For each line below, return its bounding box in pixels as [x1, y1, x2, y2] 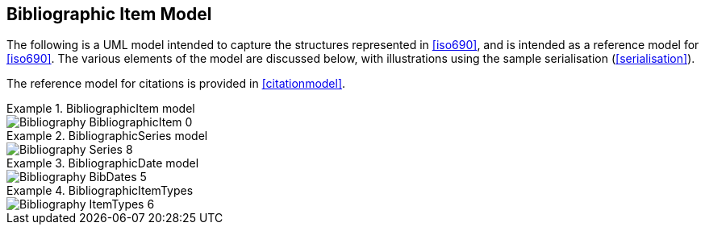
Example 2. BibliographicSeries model [6, 129, 208, 143]
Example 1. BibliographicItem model [6, 101, 195, 116]
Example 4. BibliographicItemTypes [6, 184, 194, 198]
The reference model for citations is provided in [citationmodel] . [6, 76, 346, 91]
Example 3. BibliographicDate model [6, 156, 199, 171]
